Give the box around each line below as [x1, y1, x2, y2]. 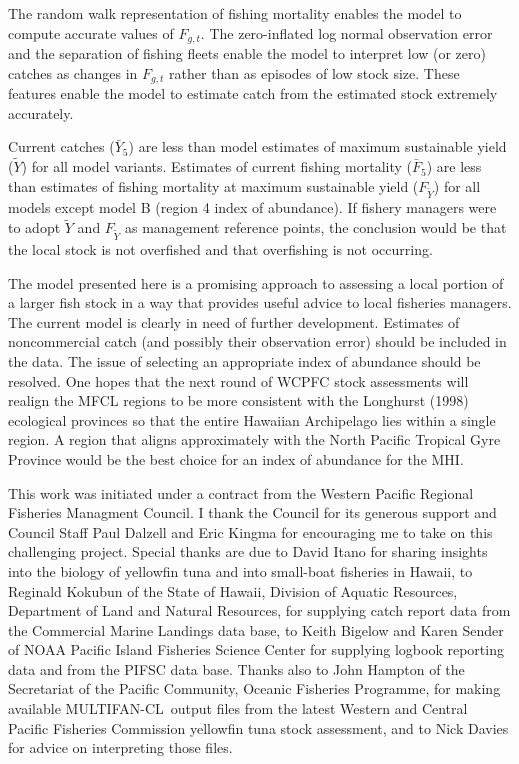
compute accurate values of [8, 22, 174, 43]
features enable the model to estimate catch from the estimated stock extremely [8, 83, 498, 104]
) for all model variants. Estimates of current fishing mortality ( [21, 156, 412, 177]
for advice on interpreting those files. [8, 737, 233, 758]
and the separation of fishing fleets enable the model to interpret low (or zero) [8, 43, 486, 64]
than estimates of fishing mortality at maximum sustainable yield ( [8, 175, 419, 196]
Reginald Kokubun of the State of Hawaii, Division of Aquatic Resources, [8, 580, 458, 601]
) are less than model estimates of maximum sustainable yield [128, 136, 507, 157]
